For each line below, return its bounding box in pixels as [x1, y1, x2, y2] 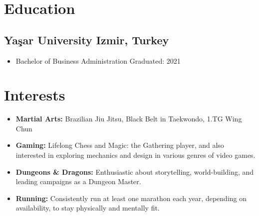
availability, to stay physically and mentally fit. [15, 203, 160, 213]
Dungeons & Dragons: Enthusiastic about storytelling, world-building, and [15, 166, 254, 177]
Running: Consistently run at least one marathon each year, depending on [15, 193, 247, 203]
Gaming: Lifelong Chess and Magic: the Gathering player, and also [15, 140, 224, 150]
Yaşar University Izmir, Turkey [4, 32, 169, 47]
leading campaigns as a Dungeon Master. [15, 176, 141, 187]
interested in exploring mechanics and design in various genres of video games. [15, 150, 256, 160]
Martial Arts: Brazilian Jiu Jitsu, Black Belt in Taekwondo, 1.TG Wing [15, 113, 242, 124]
